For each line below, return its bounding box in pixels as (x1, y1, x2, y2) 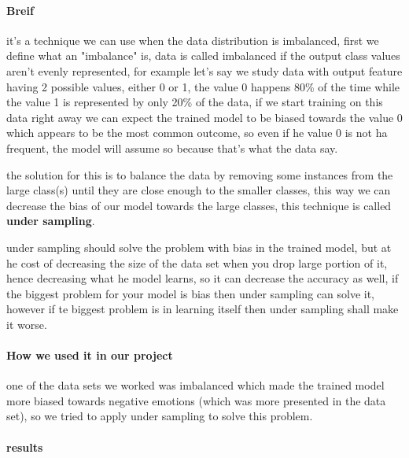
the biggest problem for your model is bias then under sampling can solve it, (6, 285, 374, 301)
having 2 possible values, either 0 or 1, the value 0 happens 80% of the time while (6, 78, 400, 94)
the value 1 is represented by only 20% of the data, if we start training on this (6, 94, 383, 110)
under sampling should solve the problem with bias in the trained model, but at (6, 238, 392, 255)
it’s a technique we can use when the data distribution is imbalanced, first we (6, 31, 379, 48)
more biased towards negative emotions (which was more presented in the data (6, 392, 386, 408)
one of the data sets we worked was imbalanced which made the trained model (6, 377, 385, 393)
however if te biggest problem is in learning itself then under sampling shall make (6, 301, 399, 317)
